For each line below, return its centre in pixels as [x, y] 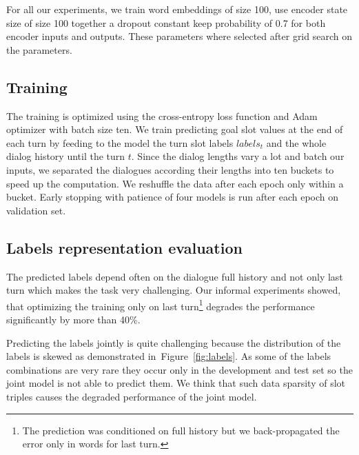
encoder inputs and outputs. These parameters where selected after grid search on [179, 36]
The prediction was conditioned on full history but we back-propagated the [181, 430]
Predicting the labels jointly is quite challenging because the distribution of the [174, 342]
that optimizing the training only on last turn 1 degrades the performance [161, 305]
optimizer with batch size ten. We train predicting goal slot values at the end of [175, 129]
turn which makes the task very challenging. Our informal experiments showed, [174, 290]
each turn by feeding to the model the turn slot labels [120, 142]
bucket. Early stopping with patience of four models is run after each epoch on [173, 197]
